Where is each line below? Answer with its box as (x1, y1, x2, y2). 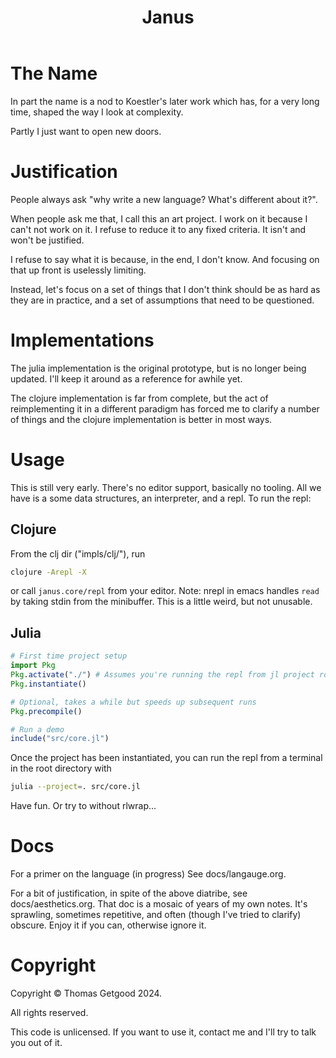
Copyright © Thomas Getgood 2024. (10, 987, 163, 999)
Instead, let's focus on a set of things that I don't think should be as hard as (10, 283, 321, 295)
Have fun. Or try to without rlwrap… (10, 800, 157, 812)
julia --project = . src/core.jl (10, 782, 141, 792)
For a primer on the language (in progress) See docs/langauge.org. (10, 868, 287, 880)
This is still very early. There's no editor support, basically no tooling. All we (10, 481, 322, 493)
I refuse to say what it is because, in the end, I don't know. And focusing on (10, 253, 320, 265)
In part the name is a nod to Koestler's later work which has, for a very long (10, 95, 320, 107)
